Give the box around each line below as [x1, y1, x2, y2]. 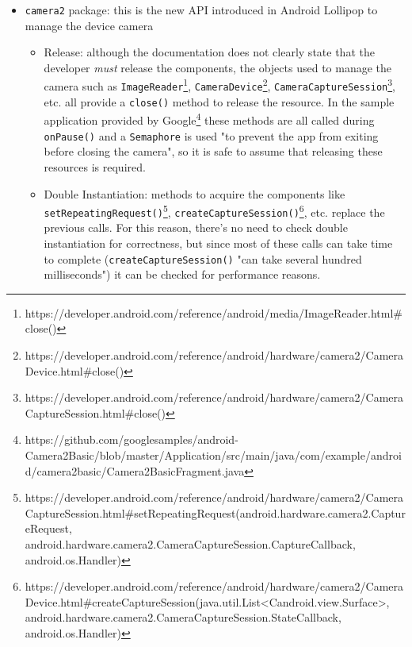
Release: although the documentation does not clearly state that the [44, 44, 375, 60]
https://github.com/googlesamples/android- [25, 431, 238, 448]
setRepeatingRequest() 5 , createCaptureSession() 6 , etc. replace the [44, 202, 385, 220]
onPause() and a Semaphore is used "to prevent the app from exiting [44, 127, 379, 144]
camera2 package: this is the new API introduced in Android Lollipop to [25, 2, 378, 17]
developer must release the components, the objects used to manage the [44, 59, 392, 75]
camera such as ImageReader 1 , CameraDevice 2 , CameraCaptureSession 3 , [44, 75, 395, 94]
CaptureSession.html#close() [25, 404, 166, 421]
